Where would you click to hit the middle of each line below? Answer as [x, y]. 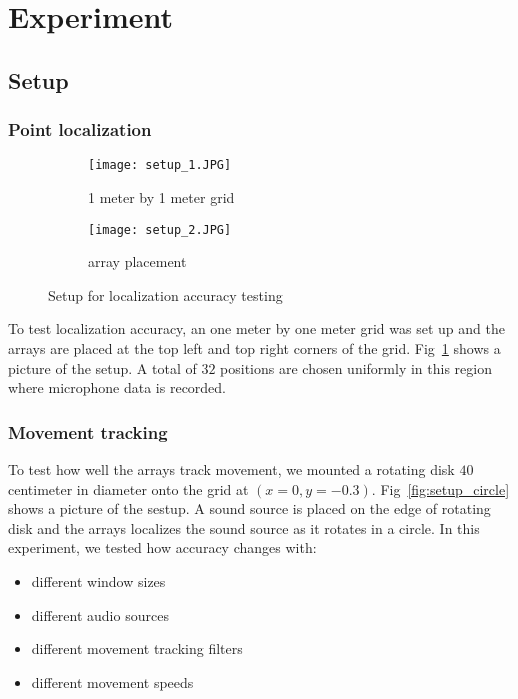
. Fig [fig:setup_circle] [440, 488]
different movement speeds [112, 681]
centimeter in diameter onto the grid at [128, 488]
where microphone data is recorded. [117, 387]
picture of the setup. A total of [102, 367]
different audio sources [100, 614]
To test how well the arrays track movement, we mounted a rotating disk [231, 469]
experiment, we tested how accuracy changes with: [162, 547]
